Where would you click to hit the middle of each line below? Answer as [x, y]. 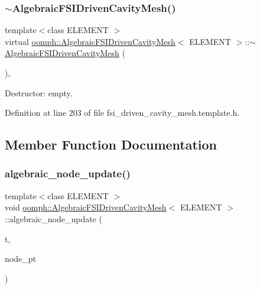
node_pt [20, 259]
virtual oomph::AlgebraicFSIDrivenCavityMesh [90, 41]
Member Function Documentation [111, 144]
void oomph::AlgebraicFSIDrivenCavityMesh [86, 207]
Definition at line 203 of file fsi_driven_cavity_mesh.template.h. [122, 113]
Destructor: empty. [39, 92]
